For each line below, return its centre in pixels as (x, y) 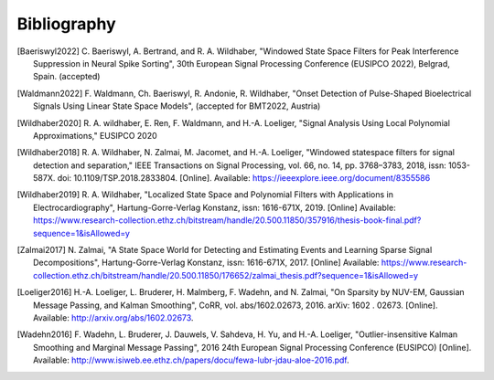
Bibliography (66, 24)
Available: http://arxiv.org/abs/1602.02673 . (113, 317)
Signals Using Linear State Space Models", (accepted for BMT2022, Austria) (177, 106)
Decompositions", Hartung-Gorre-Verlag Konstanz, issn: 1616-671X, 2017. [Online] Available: (206, 263)
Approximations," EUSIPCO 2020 (95, 135)
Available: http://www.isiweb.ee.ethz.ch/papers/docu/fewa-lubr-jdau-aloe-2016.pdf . (191, 360)
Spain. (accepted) (67, 77)
